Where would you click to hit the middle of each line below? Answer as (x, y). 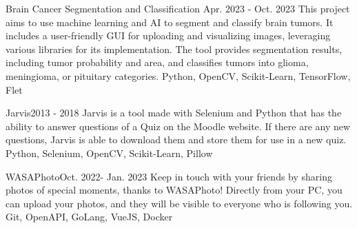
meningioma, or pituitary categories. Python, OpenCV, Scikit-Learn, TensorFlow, (178, 75)
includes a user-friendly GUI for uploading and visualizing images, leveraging (168, 35)
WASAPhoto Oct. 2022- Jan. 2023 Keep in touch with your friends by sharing (169, 176)
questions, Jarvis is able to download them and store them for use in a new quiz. (176, 139)
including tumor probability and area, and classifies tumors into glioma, (157, 62)
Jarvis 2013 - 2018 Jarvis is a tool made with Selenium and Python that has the (174, 113)
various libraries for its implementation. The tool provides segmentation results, (174, 49)
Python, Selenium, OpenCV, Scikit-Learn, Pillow (109, 153)
